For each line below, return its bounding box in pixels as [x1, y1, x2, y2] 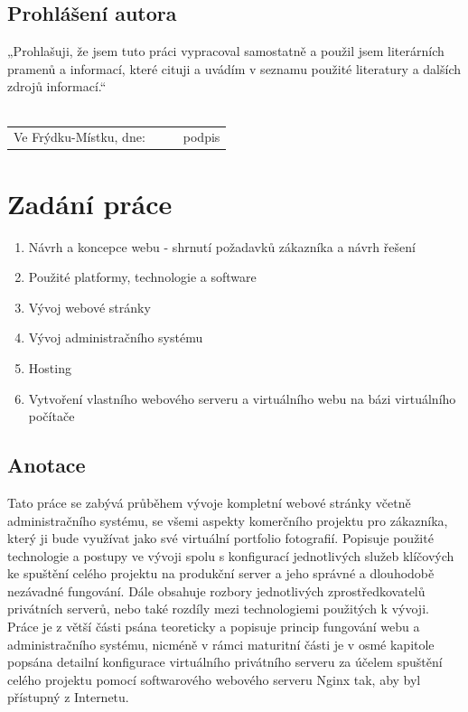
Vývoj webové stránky [28, 297, 151, 316]
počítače [28, 407, 75, 426]
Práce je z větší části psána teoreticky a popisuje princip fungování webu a [7, 617, 420, 636]
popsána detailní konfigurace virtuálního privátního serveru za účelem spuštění [7, 652, 443, 671]
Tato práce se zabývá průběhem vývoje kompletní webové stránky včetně [7, 492, 411, 511]
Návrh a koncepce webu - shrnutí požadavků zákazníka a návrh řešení [28, 237, 416, 256]
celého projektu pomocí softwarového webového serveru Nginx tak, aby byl [7, 670, 421, 689]
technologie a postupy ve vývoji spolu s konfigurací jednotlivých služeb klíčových [7, 546, 454, 565]
